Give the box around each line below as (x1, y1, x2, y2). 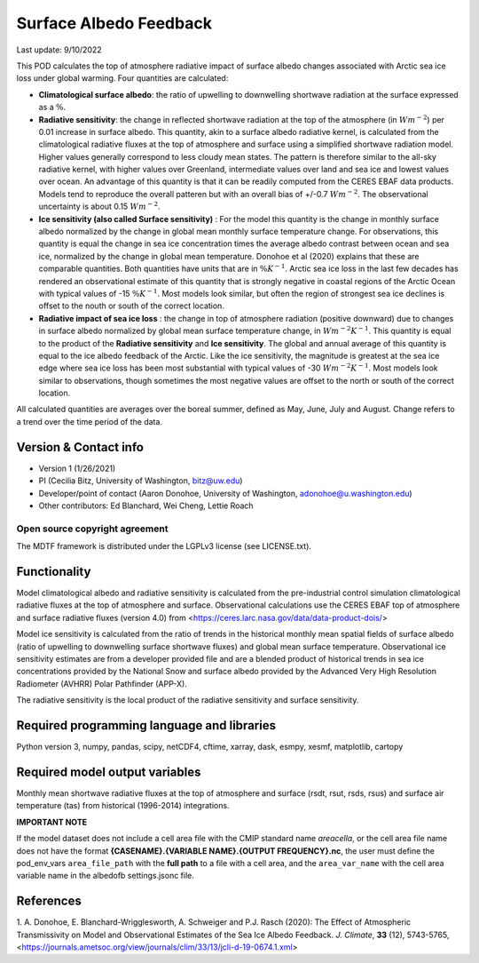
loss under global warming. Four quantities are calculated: (16, 73, 229, 84)
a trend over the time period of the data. (16, 416, 163, 426)
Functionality (16, 564, 91, 579)
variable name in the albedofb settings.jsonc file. (16, 871, 195, 881)
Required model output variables (16, 764, 201, 779)
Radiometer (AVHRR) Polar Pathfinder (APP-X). (16, 678, 188, 688)
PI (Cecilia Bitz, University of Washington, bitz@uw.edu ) (38, 475, 243, 486)
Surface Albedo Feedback (16, 13, 213, 33)
